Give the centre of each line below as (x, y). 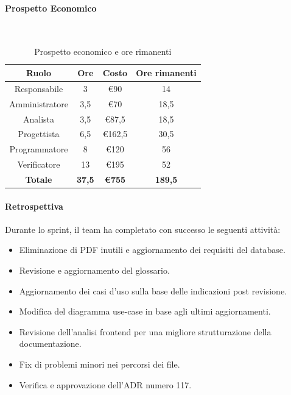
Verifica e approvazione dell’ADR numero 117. (105, 384)
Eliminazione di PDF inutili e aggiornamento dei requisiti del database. (152, 250)
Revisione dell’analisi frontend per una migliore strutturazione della (145, 331)
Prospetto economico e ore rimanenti (103, 52)
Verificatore (39, 164)
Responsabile (39, 88)
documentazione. (50, 343)
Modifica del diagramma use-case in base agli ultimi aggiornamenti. (145, 311)
